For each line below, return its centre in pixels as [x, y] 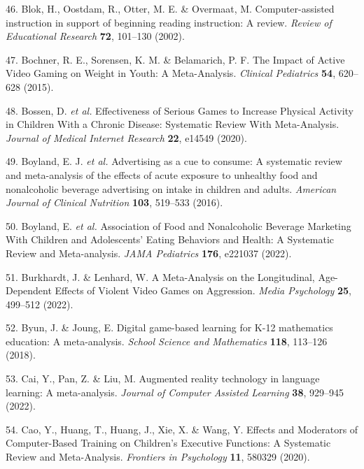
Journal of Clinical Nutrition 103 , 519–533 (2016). [114, 202]
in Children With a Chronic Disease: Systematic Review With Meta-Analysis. [173, 124]
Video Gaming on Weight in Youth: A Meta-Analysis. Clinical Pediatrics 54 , [171, 73]
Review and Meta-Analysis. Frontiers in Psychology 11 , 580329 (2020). [158, 457]
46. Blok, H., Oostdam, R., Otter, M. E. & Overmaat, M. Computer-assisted [170, 8]
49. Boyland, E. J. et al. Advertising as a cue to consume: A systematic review [174, 161]
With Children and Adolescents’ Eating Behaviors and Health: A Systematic [170, 239]
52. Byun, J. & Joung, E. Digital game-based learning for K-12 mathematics [169, 327]
